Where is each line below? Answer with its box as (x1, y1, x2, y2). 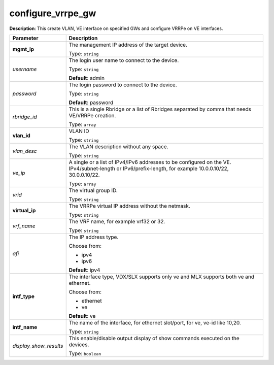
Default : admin (68, 74, 105, 81)
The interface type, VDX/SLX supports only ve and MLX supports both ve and (68, 273, 255, 280)
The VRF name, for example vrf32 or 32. (68, 218, 165, 225)
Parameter (12, 35, 39, 42)
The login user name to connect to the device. (68, 56, 179, 63)
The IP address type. (68, 234, 119, 241)
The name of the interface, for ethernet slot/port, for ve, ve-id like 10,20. (68, 319, 241, 326)
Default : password (68, 99, 114, 106)
